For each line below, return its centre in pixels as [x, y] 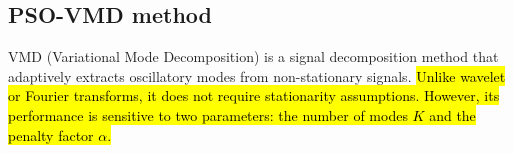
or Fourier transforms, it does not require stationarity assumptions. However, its [254, 95]
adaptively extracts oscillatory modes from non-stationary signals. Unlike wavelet [257, 75]
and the [452, 114]
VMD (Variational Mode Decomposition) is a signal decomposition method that [253, 56]
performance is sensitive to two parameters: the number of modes [208, 114]
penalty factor [51, 134]
